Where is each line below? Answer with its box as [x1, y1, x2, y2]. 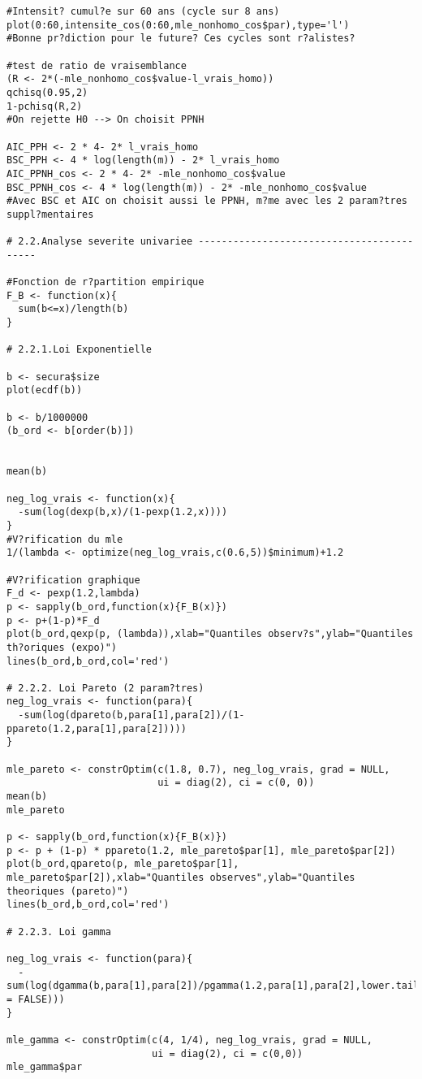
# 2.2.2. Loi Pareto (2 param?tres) [6, 682, 205, 694]
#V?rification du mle [6, 533, 123, 545]
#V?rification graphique [6, 574, 140, 586]
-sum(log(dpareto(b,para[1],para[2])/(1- [18, 709, 245, 721]
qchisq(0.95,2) [6, 86, 88, 98]
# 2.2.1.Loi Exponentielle [6, 344, 152, 356]
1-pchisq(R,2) [6, 100, 83, 112]
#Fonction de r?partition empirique [6, 276, 205, 288]
